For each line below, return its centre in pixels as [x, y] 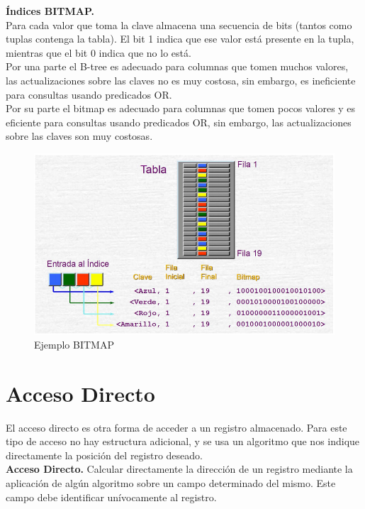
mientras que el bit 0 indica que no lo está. [99, 52]
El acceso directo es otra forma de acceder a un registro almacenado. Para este [176, 427]
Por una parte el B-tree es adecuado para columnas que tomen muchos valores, [177, 66]
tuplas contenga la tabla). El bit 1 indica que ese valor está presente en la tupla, [180, 39]
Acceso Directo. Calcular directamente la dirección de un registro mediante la [179, 469]
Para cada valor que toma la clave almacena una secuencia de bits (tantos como [179, 24]
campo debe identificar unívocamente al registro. [111, 497]
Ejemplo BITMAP [74, 344]
